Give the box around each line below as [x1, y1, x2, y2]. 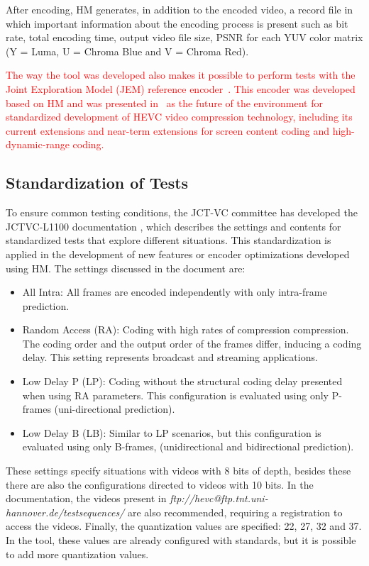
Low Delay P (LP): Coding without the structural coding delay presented [22, 374, 343, 389]
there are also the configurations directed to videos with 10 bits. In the [6, 477, 314, 492]
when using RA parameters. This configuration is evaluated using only [22, 387, 329, 402]
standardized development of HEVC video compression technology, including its [6, 109, 353, 124]
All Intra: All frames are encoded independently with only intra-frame [22, 284, 327, 299]
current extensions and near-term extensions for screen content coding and [6, 123, 329, 138]
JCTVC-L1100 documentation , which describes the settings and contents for [6, 218, 341, 233]
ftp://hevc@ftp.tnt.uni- [170, 491, 268, 506]
